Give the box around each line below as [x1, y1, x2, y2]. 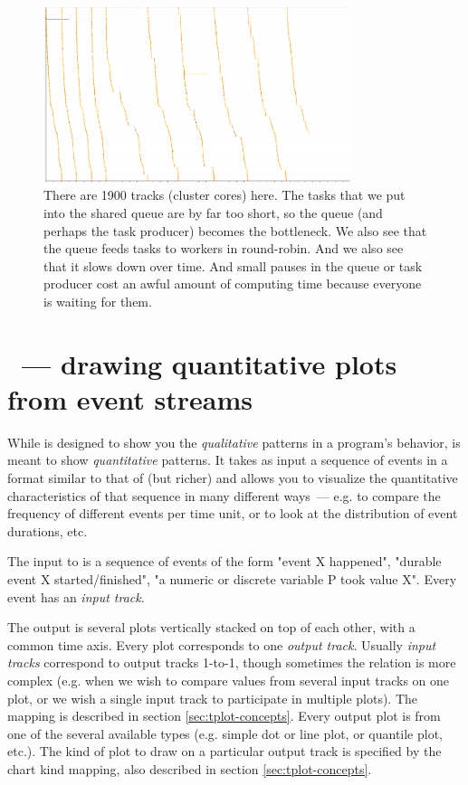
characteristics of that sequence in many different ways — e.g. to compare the [7, 486, 441, 505]
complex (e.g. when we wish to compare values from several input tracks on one [7, 670, 450, 689]
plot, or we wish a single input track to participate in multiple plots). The [7, 688, 418, 707]
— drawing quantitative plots [22, 345, 397, 382]
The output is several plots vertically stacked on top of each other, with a [7, 618, 415, 637]
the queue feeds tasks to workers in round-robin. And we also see [43, 239, 404, 258]
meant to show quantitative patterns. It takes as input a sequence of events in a [7, 450, 448, 469]
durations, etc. [7, 521, 88, 540]
